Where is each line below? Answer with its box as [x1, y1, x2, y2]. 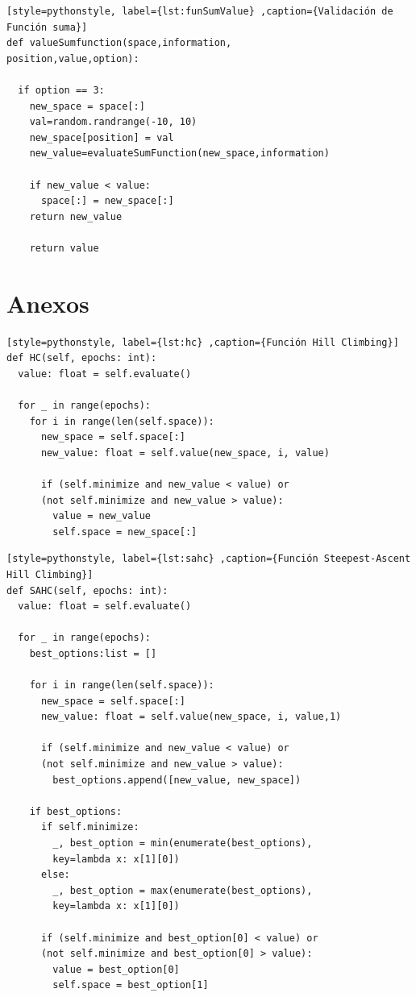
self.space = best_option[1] [52, 979, 209, 991]
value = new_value [52, 510, 151, 522]
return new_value [29, 210, 123, 222]
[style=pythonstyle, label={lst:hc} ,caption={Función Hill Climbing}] [6, 336, 399, 348]
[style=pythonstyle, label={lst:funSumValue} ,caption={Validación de [6, 6, 393, 17]
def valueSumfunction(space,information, [6, 37, 232, 49]
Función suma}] [6, 21, 88, 33]
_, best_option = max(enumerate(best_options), [52, 884, 313, 896]
